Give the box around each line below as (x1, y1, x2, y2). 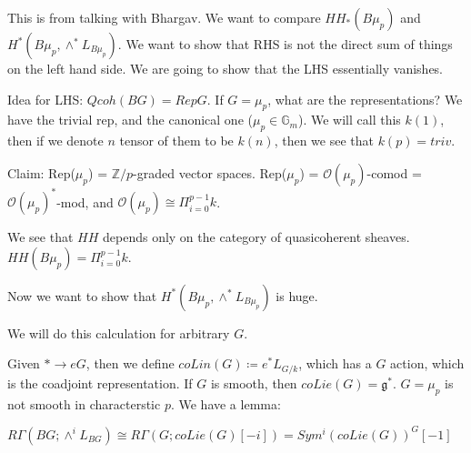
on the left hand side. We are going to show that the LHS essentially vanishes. (7, 59, 444, 77)
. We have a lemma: (170, 394, 281, 413)
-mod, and (56, 192, 114, 211)
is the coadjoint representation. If (7, 373, 193, 392)
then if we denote (7, 131, 104, 150)
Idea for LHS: (7, 89, 84, 108)
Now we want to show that (7, 286, 157, 305)
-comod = (366, 163, 422, 182)
